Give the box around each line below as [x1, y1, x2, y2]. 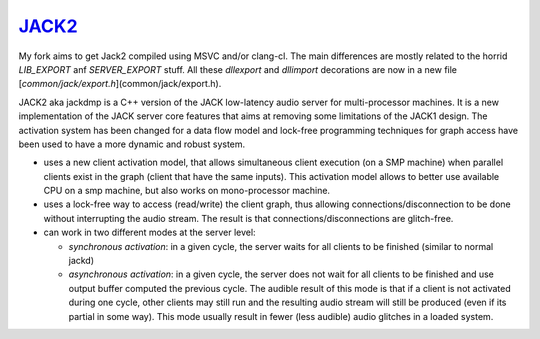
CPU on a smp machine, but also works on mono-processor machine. [43, 185, 330, 197]
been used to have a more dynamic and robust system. [18, 138, 246, 150]
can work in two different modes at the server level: [43, 226, 256, 239]
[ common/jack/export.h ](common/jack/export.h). [18, 78, 222, 90]
